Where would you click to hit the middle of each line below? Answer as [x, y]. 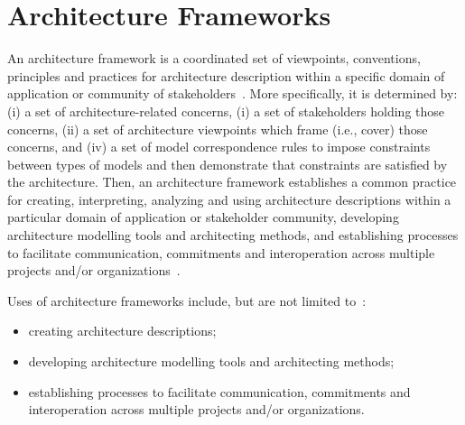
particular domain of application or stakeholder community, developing [203, 217]
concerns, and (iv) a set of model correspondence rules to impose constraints [219, 147]
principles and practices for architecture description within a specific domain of [226, 75]
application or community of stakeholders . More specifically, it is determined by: [232, 93]
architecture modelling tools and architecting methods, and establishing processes [233, 235]
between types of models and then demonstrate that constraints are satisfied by [228, 164]
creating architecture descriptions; [122, 331]
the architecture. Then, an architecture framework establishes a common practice [232, 182]
